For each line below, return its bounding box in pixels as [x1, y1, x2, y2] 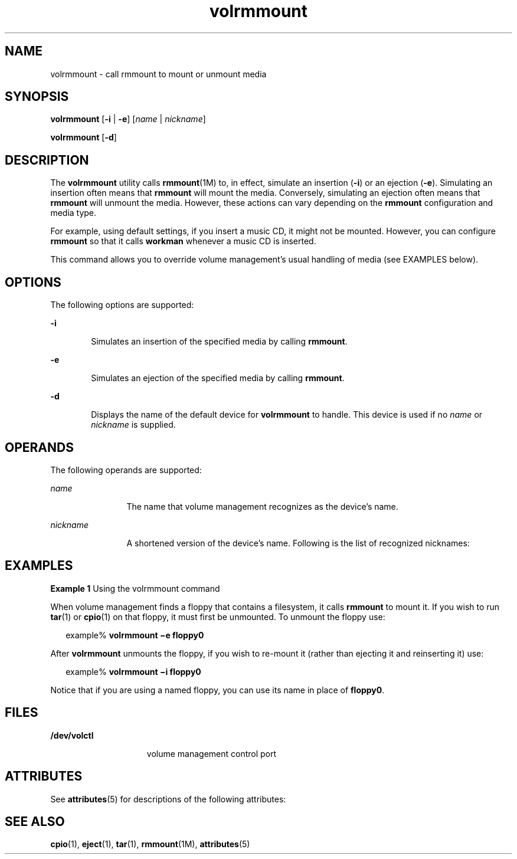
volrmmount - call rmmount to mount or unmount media [50, 68, 267, 79]
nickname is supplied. [91, 419, 176, 430]
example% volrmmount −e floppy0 [66, 630, 204, 640]
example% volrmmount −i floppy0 [66, 666, 201, 677]
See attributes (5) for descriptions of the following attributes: [50, 794, 286, 804]
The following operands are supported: [50, 464, 202, 475]
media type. [50, 208, 97, 218]
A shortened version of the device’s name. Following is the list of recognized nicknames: [126, 537, 470, 548]
